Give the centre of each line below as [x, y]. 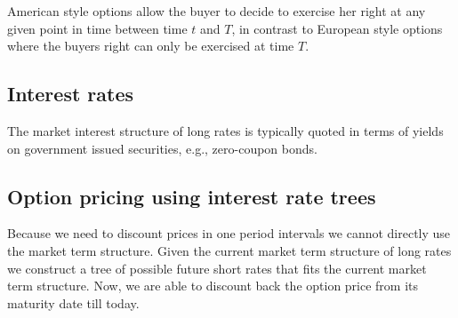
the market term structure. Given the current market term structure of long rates [229, 250]
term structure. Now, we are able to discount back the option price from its [213, 286]
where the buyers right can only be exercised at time [151, 46]
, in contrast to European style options [337, 28]
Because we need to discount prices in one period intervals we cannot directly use [229, 233]
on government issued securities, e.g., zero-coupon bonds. [162, 148]
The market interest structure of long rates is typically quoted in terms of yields [225, 130]
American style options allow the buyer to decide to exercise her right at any [217, 11]
